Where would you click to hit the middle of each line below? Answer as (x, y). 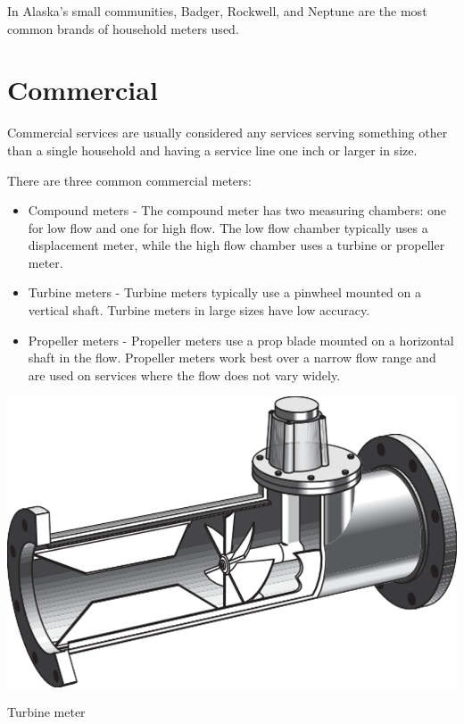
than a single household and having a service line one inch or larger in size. (212, 150)
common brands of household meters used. (123, 28)
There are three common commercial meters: (129, 180)
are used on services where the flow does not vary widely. (184, 374)
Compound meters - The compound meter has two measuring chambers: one (237, 210)
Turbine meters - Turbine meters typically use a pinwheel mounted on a (224, 292)
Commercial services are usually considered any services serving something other (228, 133)
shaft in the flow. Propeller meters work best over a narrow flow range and (232, 358)
